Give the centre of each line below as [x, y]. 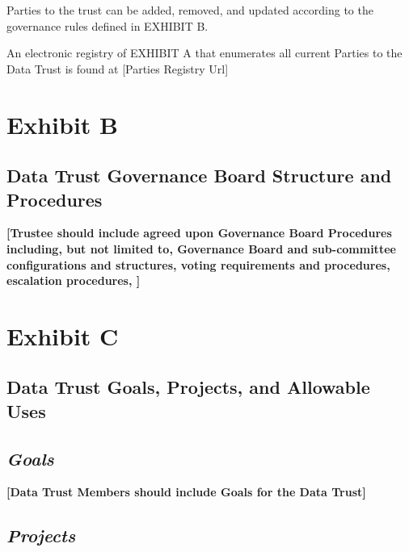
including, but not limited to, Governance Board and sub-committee [201, 248]
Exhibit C [63, 335]
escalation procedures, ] [74, 280]
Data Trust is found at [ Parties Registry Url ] [118, 68]
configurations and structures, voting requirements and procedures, [198, 264]
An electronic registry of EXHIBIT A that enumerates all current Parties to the [204, 53]
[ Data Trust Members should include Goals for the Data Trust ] [186, 492]
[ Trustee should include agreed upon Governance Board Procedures [199, 233]
